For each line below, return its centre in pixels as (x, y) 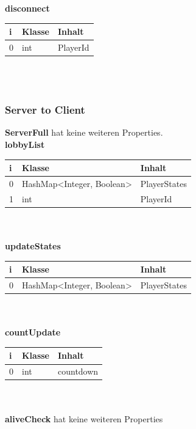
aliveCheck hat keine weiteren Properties (84, 418)
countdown (78, 371)
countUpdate (33, 332)
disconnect (27, 8)
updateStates (33, 246)
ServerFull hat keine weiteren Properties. (84, 132)
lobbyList (25, 145)
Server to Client (45, 110)
